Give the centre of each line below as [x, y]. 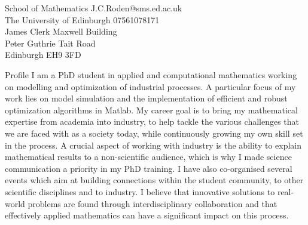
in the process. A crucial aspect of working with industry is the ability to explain [153, 145]
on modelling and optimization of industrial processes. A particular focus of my [150, 86]
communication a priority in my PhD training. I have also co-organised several [149, 168]
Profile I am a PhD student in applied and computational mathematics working [151, 74]
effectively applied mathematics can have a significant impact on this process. [147, 215]
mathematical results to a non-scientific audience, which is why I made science [148, 157]
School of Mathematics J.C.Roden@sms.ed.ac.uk [94, 8]
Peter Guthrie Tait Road [50, 43]
